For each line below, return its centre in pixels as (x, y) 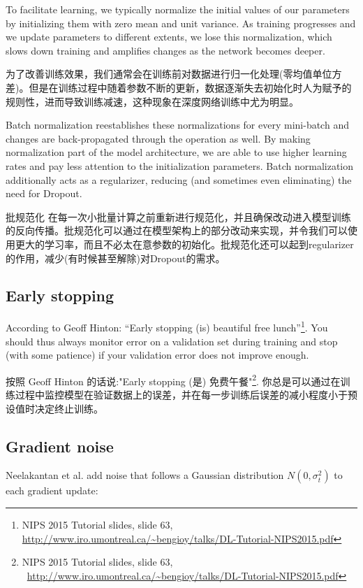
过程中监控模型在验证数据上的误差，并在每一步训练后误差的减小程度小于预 (186, 394)
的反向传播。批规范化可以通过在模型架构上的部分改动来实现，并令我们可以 (177, 230)
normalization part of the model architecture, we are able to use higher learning (176, 152)
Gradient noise (60, 446)
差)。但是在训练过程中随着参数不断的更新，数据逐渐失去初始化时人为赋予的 (179, 87)
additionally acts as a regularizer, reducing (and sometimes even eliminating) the (179, 179)
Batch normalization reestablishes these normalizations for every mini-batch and (177, 125)
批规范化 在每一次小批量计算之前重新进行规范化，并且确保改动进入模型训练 (178, 216)
